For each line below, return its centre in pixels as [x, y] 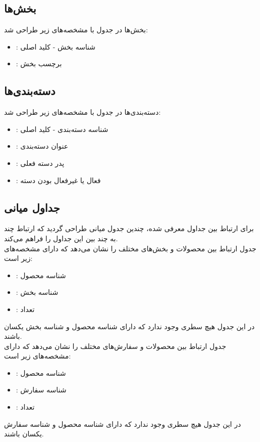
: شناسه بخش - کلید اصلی [56, 46]
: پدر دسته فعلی [40, 163]
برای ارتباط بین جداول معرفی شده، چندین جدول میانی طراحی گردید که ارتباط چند [129, 228]
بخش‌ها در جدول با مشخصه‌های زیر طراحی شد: [76, 30]
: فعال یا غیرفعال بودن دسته [58, 180]
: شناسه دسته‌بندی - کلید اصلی [62, 129]
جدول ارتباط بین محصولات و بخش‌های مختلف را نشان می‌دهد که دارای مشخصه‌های [130, 248]
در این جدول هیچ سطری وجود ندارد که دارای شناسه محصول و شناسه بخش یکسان [129, 326]
